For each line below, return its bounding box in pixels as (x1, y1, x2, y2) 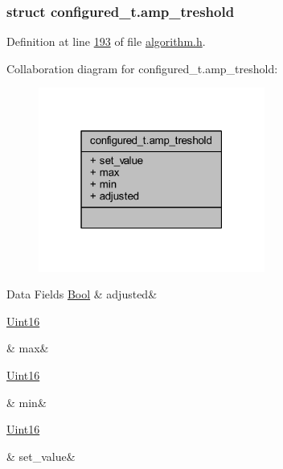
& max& (6, 339, 49, 356)
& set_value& (6, 447, 76, 464)
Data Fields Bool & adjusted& (6, 286, 158, 302)
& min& (6, 393, 47, 410)
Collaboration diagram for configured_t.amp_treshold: (6, 60, 278, 76)
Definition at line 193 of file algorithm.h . (6, 33, 206, 50)
